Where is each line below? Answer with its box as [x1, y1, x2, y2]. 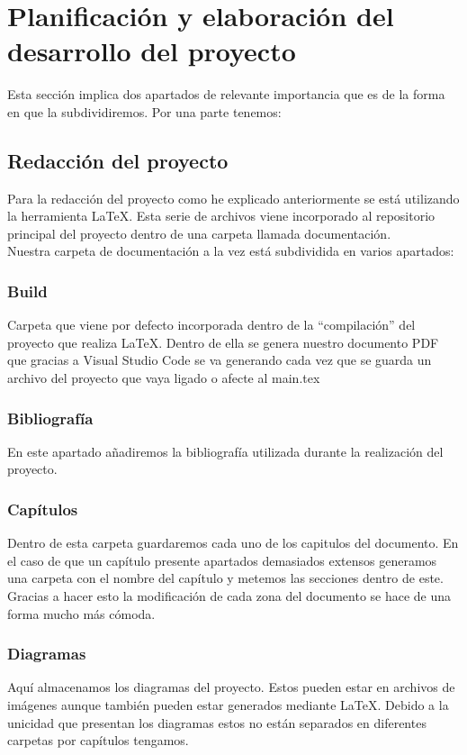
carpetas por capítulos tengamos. [7, 731, 189, 750]
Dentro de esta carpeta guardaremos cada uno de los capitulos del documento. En [7, 533, 459, 552]
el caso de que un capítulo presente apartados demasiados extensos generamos [7, 550, 437, 569]
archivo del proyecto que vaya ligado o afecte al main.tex [7, 368, 320, 387]
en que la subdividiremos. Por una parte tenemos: [7, 102, 282, 121]
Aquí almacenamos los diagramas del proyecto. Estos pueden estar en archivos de [7, 678, 455, 696]
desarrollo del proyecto [7, 32, 296, 69]
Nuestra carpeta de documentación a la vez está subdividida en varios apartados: [7, 241, 454, 260]
